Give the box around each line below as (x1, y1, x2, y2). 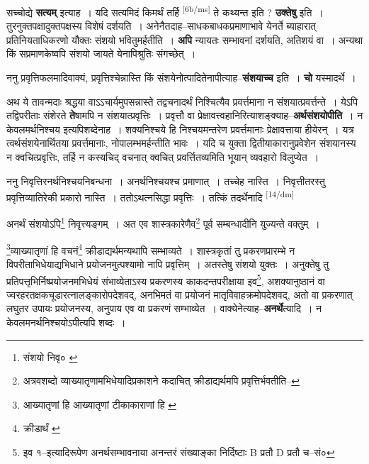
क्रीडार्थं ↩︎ (23, 421, 60, 436)
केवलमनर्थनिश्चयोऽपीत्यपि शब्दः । (6, 314, 126, 329)
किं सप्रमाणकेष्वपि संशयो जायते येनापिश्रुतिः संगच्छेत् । (6, 46, 196, 61)
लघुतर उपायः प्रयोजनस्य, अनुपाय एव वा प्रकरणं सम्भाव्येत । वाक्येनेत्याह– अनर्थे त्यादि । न (6, 301, 322, 316)
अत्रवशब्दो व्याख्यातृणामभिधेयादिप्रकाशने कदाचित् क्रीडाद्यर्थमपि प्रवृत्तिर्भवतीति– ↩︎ (23, 373, 300, 388)
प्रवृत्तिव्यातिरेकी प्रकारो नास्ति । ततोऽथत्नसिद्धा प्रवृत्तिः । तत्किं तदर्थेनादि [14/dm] (6, 188, 295, 204)
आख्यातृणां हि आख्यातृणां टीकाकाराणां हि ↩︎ (23, 397, 176, 411)
